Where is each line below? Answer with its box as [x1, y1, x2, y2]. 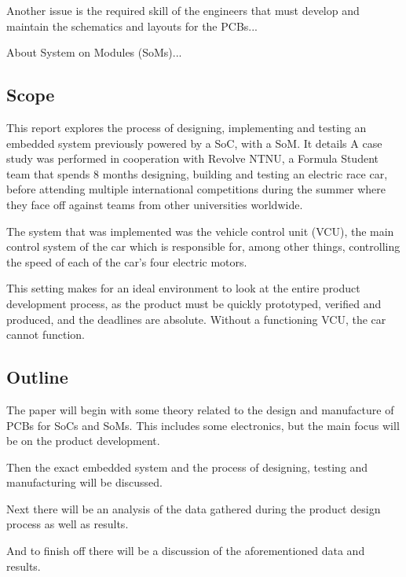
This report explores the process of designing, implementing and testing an [6, 119, 367, 135]
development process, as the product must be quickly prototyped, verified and [6, 295, 382, 311]
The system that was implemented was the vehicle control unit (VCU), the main [6, 222, 394, 239]
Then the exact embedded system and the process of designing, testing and [6, 458, 368, 475]
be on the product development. [6, 432, 160, 449]
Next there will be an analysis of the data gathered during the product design [6, 500, 381, 516]
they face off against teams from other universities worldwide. [6, 196, 303, 212]
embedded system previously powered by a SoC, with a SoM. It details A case [6, 134, 382, 151]
